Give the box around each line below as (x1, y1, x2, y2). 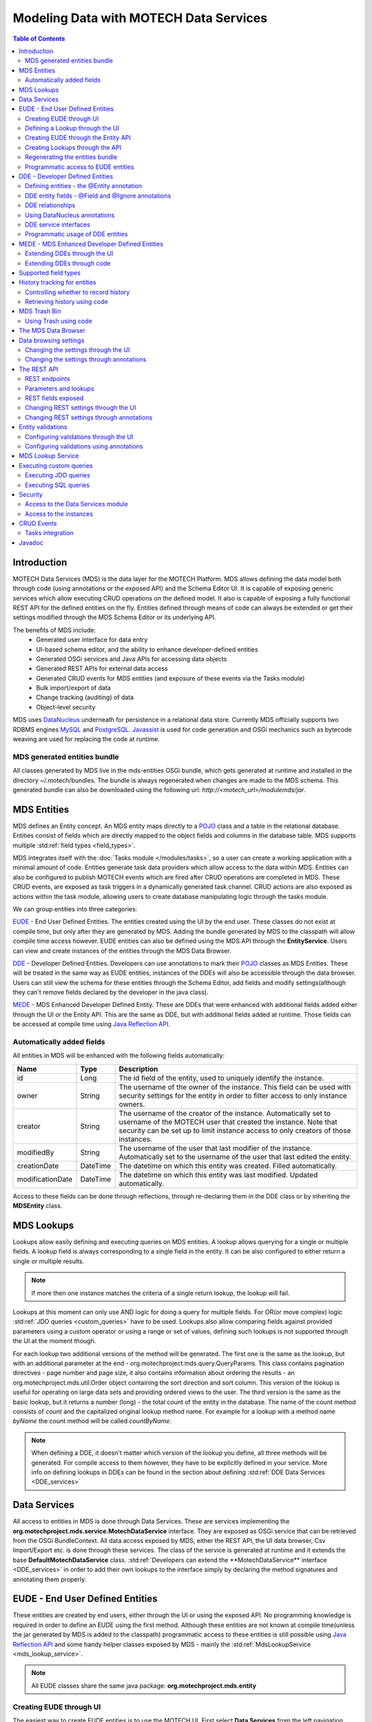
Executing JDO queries (25, 471, 91, 479)
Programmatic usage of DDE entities (25, 230, 128, 238)
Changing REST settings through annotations (25, 413, 153, 422)
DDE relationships (25, 201, 76, 209)
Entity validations (19, 423, 68, 431)
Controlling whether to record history (25, 288, 130, 296)
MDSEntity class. (12, 1202, 63, 1210)
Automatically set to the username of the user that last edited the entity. (118, 1152, 351, 1161)
